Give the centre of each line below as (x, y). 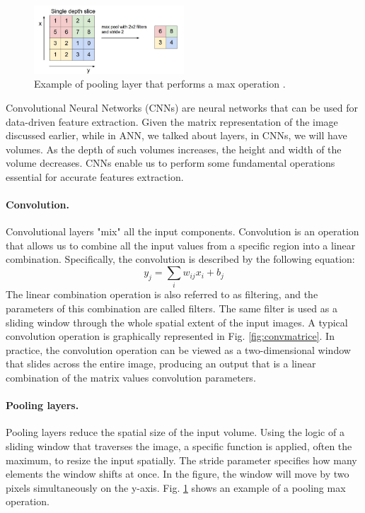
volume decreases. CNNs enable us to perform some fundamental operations (170, 163)
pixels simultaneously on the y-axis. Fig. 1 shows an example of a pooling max (176, 487)
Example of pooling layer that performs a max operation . (160, 84)
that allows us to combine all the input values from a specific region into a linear (181, 245)
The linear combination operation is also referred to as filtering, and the (162, 294)
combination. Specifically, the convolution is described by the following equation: (180, 259)
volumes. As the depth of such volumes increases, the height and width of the (174, 149)
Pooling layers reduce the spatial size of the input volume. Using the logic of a (175, 432)
